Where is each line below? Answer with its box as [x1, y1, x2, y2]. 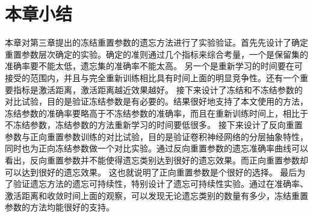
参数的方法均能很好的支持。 [5, 201, 114, 213]
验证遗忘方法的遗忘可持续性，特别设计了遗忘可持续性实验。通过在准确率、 [13, 177, 308, 190]
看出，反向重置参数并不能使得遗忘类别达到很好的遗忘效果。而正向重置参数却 [5, 154, 308, 167]
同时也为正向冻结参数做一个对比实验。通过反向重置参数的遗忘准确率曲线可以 [5, 142, 308, 154]
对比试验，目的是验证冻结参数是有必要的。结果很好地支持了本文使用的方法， [5, 95, 308, 108]
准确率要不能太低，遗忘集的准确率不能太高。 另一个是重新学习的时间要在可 [5, 60, 303, 72]
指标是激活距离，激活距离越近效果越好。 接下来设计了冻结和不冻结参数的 [13, 83, 303, 96]
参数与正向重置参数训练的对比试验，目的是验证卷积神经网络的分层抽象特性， [5, 130, 308, 142]
